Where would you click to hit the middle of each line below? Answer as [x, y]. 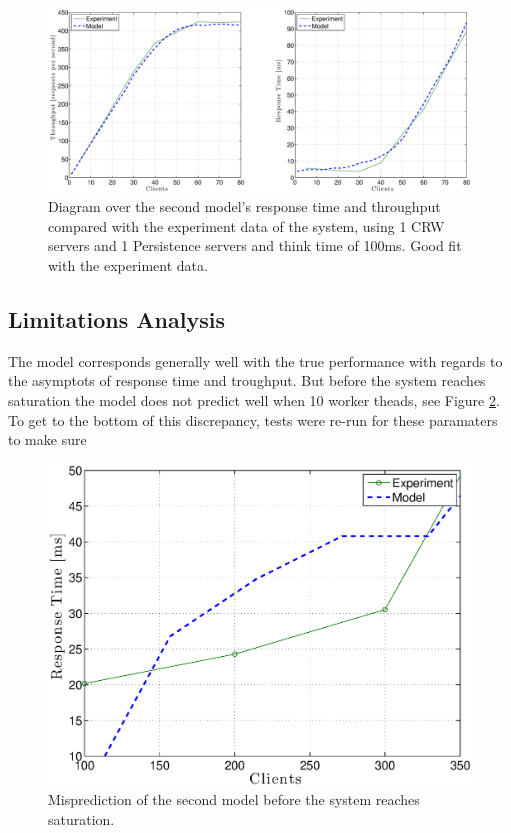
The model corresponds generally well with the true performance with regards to [255, 360]
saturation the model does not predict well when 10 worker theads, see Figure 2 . [254, 400]
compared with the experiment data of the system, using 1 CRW [246, 225]
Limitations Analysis [116, 319]
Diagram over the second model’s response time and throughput [244, 206]
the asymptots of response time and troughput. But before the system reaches [247, 380]
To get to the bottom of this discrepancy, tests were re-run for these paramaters [253, 419]
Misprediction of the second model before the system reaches [234, 799]
